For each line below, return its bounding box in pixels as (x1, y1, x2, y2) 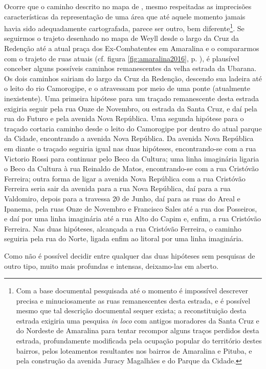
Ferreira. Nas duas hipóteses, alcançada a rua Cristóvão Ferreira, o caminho (4, 223, 241, 234)
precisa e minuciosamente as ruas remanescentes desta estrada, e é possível (16, 295, 251, 306)
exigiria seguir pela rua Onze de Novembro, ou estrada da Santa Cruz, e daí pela (4, 103, 257, 113)
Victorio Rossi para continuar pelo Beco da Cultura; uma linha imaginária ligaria (4, 153, 259, 164)
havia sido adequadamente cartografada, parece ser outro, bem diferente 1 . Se (4, 21, 245, 33)
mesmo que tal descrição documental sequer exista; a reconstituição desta (16, 305, 247, 316)
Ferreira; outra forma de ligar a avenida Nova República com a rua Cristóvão (4, 173, 246, 183)
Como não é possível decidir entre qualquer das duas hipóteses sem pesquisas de (4, 250, 255, 261)
